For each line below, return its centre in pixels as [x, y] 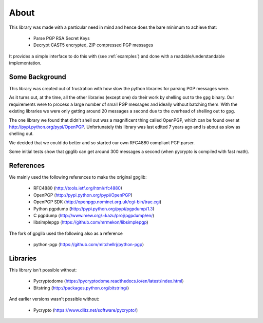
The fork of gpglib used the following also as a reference [66, 233]
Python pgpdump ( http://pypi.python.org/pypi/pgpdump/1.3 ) [94, 209]
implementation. [25, 63]
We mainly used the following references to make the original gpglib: [78, 177]
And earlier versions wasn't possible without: [54, 299]
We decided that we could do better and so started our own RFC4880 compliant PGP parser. [102, 142]
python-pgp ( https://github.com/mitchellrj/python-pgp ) [89, 245]
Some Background [38, 77]
